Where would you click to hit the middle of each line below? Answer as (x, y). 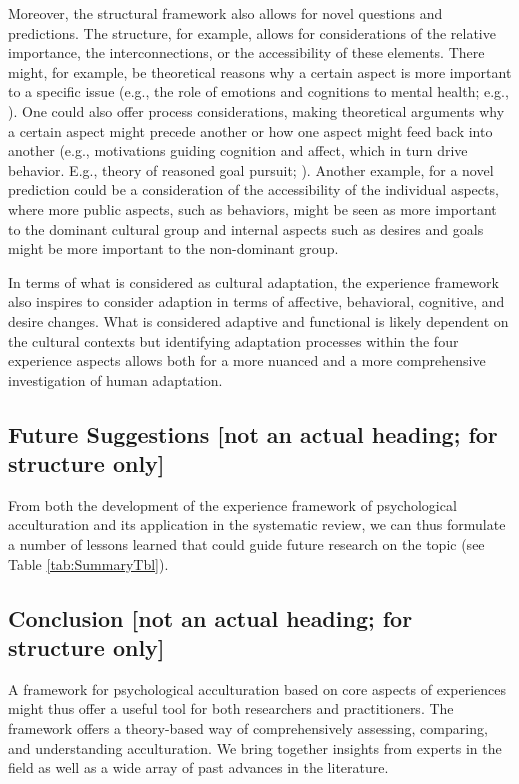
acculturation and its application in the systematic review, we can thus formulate (257, 524)
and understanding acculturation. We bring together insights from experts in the (255, 747)
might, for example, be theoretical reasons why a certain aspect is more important (260, 71)
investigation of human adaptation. (115, 379)
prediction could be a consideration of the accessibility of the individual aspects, (253, 189)
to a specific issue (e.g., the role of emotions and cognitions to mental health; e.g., (258, 91)
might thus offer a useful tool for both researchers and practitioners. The (231, 708)
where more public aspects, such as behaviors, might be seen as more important (252, 208)
